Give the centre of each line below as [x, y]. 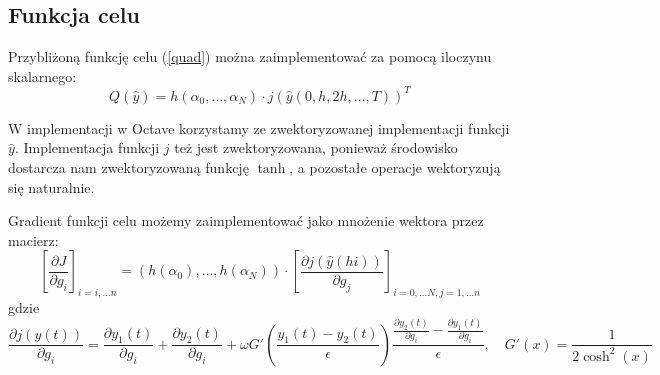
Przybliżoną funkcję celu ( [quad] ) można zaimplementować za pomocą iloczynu [250, 56]
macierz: [33, 239]
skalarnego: [42, 75]
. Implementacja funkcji [87, 147]
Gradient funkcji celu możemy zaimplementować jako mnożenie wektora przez [246, 220]
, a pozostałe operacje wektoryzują [395, 167]
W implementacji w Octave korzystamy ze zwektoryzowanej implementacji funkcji [259, 127]
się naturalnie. [51, 186]
